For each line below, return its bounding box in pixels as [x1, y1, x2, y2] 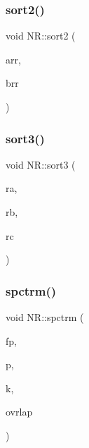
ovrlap [6, 404, 33, 419]
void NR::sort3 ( [6, 157, 76, 171]
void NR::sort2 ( [6, 28, 76, 43]
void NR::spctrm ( [6, 310, 84, 324]
